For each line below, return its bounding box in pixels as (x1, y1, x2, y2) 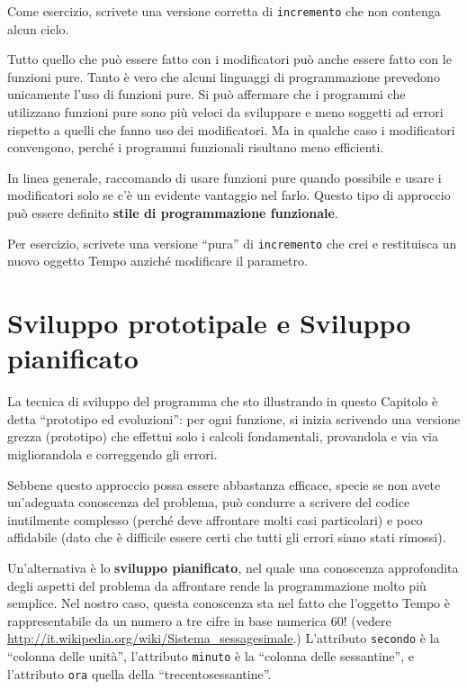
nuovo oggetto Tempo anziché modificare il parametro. (7, 251, 308, 270)
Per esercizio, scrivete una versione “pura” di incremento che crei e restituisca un (7, 233, 457, 252)
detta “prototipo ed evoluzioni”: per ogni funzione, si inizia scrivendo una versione (7, 409, 461, 428)
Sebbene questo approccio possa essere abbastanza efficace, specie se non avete (7, 475, 441, 494)
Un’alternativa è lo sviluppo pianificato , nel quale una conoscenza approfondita (7, 558, 459, 576)
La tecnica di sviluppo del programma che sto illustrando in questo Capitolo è (7, 392, 438, 411)
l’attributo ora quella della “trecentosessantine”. (7, 664, 272, 683)
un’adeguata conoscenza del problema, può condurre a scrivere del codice (7, 493, 410, 512)
